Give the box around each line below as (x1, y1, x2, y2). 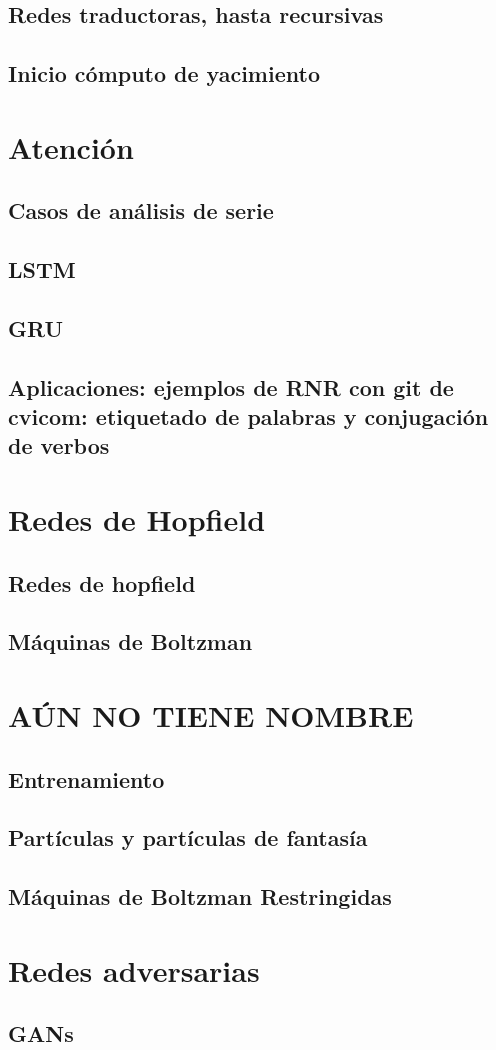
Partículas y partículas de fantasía (8, 822, 368, 853)
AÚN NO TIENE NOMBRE (8, 694, 414, 735)
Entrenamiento (8, 763, 165, 794)
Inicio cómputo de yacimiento (8, 58, 320, 89)
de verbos (8, 430, 110, 461)
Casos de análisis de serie (8, 195, 274, 226)
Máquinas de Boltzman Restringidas (8, 881, 392, 912)
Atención (8, 126, 134, 167)
